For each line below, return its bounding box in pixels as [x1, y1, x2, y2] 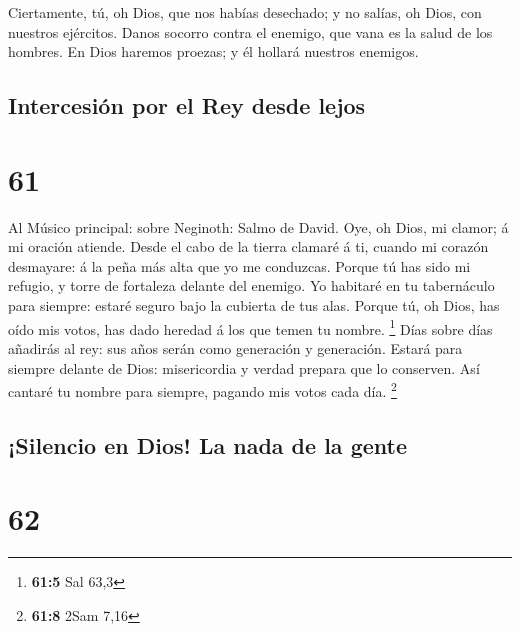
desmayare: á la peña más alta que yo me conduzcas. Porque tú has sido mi [8, 255, 471, 276]
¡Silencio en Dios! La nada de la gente [8, 429, 407, 460]
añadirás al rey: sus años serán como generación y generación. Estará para [8, 337, 463, 358]
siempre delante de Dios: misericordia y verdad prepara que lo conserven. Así [8, 357, 480, 378]
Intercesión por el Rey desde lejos [8, 90, 366, 121]
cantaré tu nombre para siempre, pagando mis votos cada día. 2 [8, 378, 397, 401]
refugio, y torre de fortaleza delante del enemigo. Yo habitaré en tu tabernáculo [8, 275, 495, 296]
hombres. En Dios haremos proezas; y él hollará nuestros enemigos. [8, 41, 419, 62]
